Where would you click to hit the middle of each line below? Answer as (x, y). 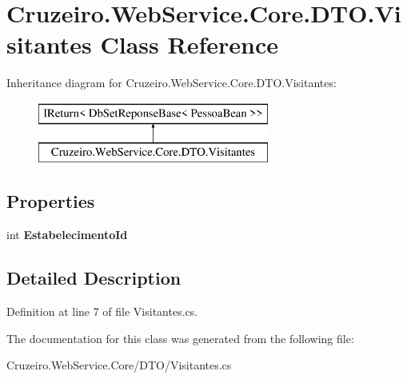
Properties (51, 201)
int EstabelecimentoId (67, 235)
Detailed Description (94, 278)
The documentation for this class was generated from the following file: (180, 338)
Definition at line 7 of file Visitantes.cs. (102, 311)
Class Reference (190, 44)
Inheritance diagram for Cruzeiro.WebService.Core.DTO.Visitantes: (172, 83)
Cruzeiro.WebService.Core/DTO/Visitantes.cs (119, 365)
